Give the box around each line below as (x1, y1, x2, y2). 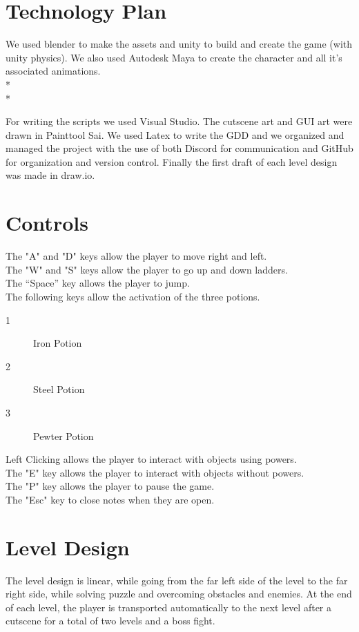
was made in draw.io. (6, 168, 95, 182)
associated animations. (6, 64, 101, 78)
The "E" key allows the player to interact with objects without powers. (6, 465, 304, 479)
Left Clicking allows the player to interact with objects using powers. (6, 452, 297, 466)
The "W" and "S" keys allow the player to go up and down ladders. (6, 262, 288, 276)
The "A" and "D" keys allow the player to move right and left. (6, 249, 267, 263)
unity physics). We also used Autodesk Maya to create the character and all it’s (6, 50, 342, 64)
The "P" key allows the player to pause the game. (6, 479, 215, 493)
